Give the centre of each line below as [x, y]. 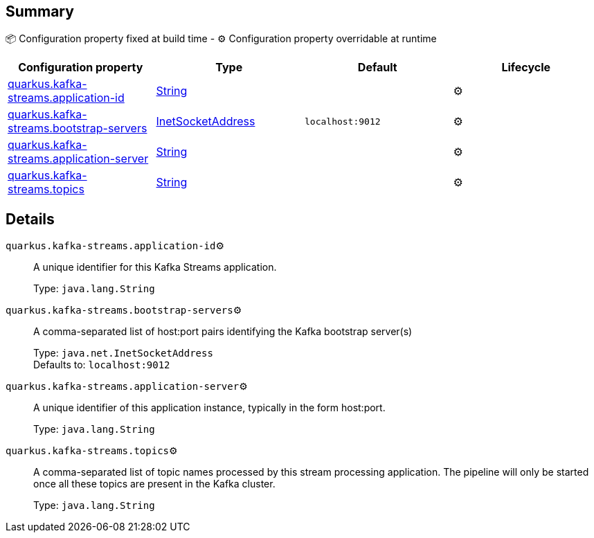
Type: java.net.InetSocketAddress [123, 353]
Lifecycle [526, 68]
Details [30, 219]
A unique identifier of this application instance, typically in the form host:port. [209, 408]
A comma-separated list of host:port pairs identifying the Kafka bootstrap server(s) [223, 332]
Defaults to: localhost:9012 [102, 365]
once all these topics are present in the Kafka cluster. [154, 484]
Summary [40, 11]
